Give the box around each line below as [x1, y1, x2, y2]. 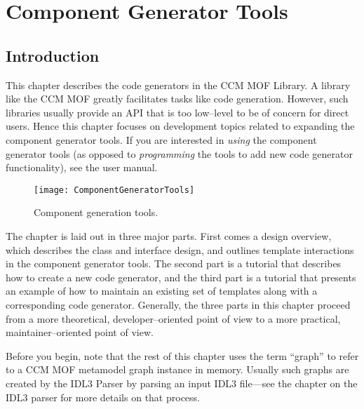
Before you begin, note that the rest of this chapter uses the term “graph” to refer [6, 348, 359, 363]
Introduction [6, 44, 100, 66]
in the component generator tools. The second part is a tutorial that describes [6, 256, 342, 271]
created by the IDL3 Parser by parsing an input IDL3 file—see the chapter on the [6, 375, 358, 390]
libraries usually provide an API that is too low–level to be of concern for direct [6, 105, 349, 119]
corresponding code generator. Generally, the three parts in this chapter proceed [6, 297, 351, 311]
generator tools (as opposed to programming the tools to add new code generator [6, 146, 353, 161]
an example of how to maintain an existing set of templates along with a [6, 283, 318, 298]
